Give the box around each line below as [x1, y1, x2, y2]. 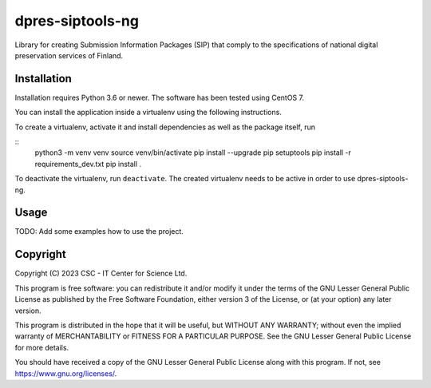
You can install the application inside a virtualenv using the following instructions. [14, 108, 283, 117]
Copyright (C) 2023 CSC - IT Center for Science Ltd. [14, 268, 188, 279]
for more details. [14, 342, 69, 352]
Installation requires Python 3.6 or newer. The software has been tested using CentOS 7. [14, 93, 305, 102]
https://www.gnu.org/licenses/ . [14, 368, 117, 378]
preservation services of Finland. [14, 50, 124, 60]
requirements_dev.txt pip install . [34, 159, 142, 168]
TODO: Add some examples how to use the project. [14, 227, 184, 236]
